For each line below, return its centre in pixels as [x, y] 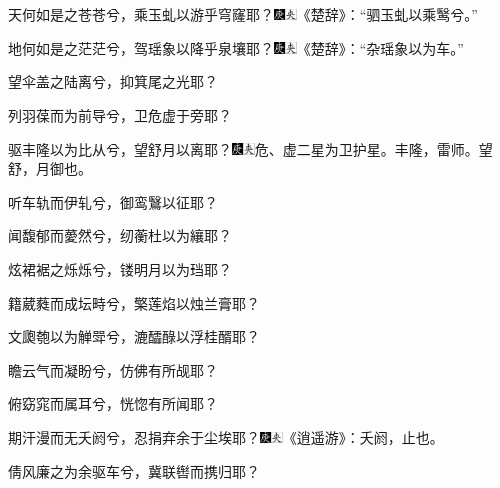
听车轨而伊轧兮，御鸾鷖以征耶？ [113, 201]
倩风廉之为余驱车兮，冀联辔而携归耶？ [134, 470]
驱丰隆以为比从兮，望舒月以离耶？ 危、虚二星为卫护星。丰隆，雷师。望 [250, 148]
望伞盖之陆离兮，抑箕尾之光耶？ [113, 81]
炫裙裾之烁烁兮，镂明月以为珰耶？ [120, 268]
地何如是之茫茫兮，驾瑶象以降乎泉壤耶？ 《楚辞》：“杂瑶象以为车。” [236, 47]
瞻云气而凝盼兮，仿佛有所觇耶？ [113, 369]
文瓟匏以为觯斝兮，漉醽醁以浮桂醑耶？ [134, 336]
